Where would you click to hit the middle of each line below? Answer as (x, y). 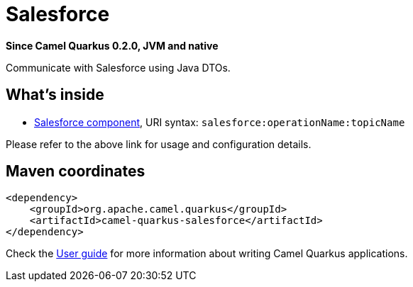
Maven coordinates (76, 171)
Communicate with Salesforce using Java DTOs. (118, 67)
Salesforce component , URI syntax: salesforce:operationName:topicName (220, 122)
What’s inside (55, 95)
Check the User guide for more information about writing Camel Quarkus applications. (207, 254)
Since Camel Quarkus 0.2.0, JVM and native (112, 45)
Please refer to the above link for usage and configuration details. (159, 144)
